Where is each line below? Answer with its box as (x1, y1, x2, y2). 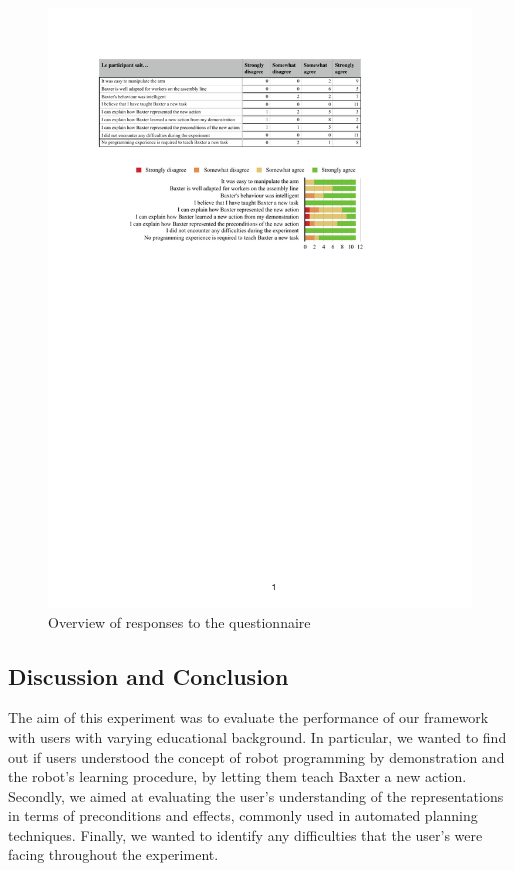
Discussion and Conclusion (8, 660, 289, 691)
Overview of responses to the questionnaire (48, 611, 311, 632)
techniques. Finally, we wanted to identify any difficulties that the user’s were (8, 824, 483, 845)
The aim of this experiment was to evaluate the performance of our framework (8, 707, 489, 728)
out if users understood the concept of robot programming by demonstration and (8, 746, 505, 767)
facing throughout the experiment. (8, 844, 219, 865)
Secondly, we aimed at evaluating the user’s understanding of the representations (8, 785, 504, 806)
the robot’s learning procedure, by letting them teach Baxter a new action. (8, 766, 467, 787)
